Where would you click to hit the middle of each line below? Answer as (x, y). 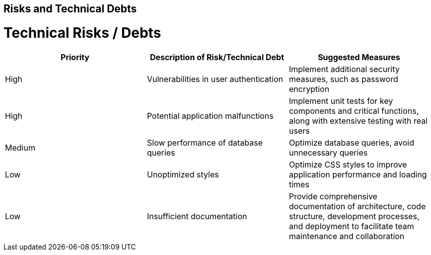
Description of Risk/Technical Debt (217, 57)
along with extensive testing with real (358, 121)
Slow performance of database (205, 142)
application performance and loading (358, 174)
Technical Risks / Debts (82, 33)
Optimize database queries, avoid (351, 142)
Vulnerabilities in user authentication (215, 79)
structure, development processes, (354, 216)
